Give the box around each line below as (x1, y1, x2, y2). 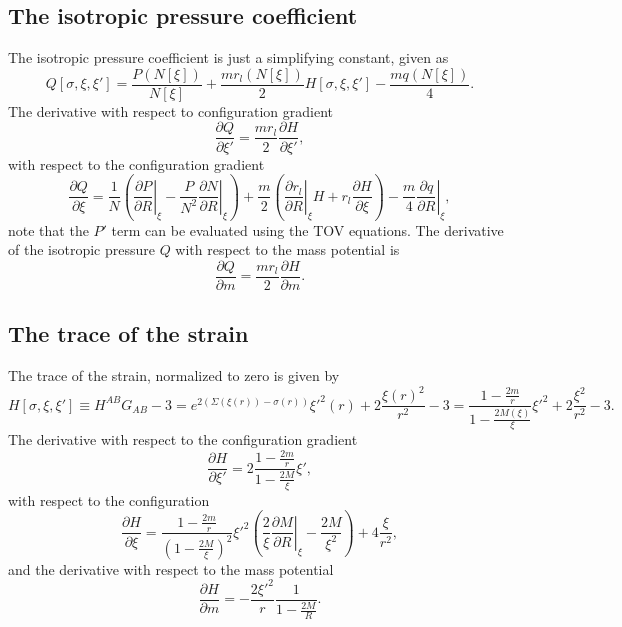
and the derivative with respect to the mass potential (8, 558, 334, 579)
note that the (8, 219, 89, 240)
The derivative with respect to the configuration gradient (8, 429, 358, 450)
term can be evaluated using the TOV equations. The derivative (111, 219, 504, 240)
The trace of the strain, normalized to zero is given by (8, 365, 340, 386)
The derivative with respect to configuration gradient (8, 100, 333, 121)
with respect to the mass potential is (175, 239, 400, 260)
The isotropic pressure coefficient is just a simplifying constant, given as (8, 47, 449, 68)
